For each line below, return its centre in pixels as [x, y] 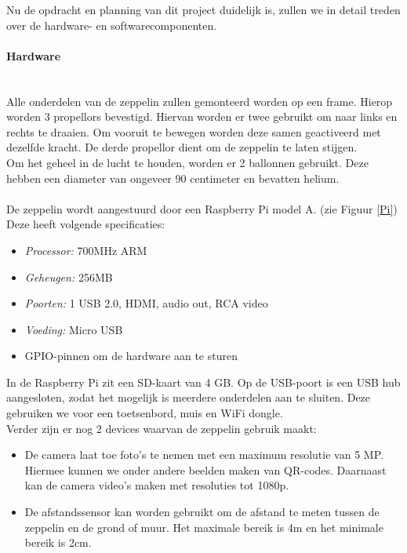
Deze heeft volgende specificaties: [86, 224]
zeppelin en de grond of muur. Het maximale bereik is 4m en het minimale [204, 527]
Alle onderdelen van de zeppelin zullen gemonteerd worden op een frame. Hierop [200, 101]
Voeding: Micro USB [74, 329]
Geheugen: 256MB [69, 276]
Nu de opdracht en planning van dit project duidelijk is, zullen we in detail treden [203, 9]
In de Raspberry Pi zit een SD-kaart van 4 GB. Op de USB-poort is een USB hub [203, 382]
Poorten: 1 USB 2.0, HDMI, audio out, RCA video [146, 303]
